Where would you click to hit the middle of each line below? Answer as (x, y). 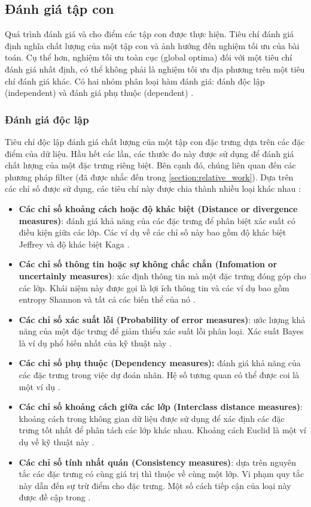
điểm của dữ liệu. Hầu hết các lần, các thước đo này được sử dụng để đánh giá (150, 153)
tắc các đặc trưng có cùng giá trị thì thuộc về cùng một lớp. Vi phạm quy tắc (161, 474)
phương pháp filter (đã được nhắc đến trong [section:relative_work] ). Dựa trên (149, 176)
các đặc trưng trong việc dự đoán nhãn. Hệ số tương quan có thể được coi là (159, 375)
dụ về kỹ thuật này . (57, 442)
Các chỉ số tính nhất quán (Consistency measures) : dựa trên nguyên (158, 462)
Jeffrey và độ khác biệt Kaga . (74, 244)
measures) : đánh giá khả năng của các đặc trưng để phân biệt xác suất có (157, 220)
